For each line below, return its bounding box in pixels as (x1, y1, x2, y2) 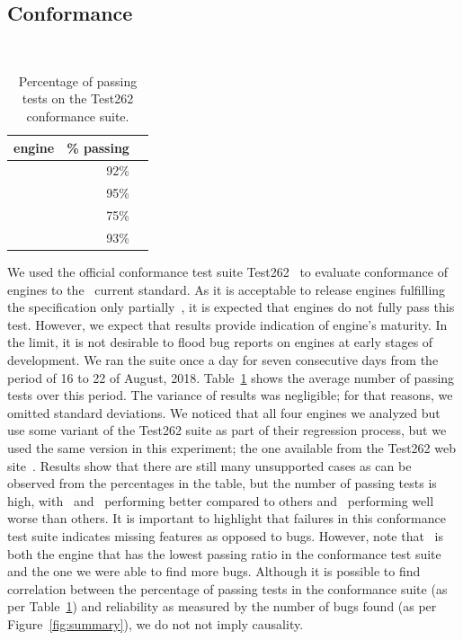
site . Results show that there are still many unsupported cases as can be (7, 456, 412, 475)
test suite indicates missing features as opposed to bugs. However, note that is (7, 526, 443, 545)
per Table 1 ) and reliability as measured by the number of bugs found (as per (7, 597, 437, 616)
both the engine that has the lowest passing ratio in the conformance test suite (7, 544, 441, 563)
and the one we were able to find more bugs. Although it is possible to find (7, 562, 421, 581)
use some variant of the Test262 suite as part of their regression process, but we (7, 421, 447, 440)
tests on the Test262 (22, 89, 134, 108)
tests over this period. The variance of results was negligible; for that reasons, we (7, 386, 453, 404)
